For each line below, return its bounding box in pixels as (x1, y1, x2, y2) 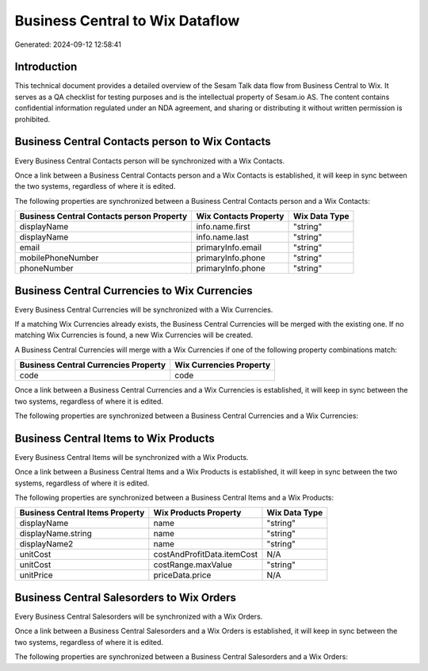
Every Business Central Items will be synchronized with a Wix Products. (14, 452, 249, 462)
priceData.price (153, 569, 212, 581)
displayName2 (19, 539, 74, 550)
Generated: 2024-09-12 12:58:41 (14, 40, 122, 49)
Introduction (14, 60, 78, 74)
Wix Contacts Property (196, 211, 285, 222)
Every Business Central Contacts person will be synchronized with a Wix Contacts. (14, 155, 285, 166)
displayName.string (19, 528, 93, 539)
